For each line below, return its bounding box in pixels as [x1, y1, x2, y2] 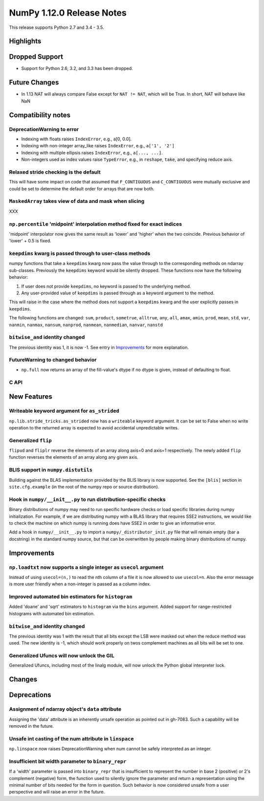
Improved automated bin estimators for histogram [9, 593, 132, 600]
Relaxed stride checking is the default [9, 169, 101, 176]
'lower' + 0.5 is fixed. [9, 238, 51, 244]
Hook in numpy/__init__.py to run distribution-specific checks [9, 496, 166, 503]
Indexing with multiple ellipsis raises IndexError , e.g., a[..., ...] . [21, 150, 163, 156]
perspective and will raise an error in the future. [9, 789, 105, 795]
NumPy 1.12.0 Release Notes [9, 7, 127, 18]
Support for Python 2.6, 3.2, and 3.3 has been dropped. [21, 66, 133, 71]
